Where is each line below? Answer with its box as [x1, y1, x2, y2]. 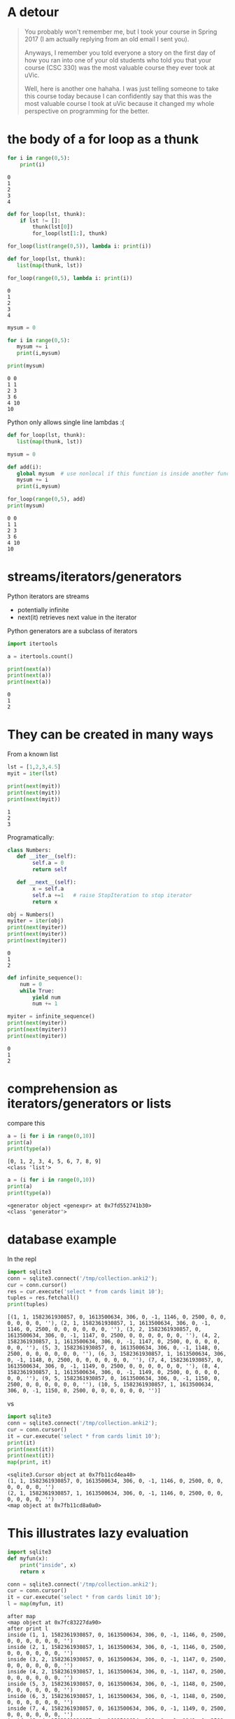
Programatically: [7, 832, 55, 842]
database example [7, 1232, 117, 1248]
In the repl [7, 1255, 37, 1263]
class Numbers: [7, 847, 52, 854]
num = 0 [20, 980, 42, 987]
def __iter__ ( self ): [16, 853, 77, 860]
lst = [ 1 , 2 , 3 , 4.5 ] [7, 764, 61, 771]
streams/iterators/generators [7, 569, 182, 585]
